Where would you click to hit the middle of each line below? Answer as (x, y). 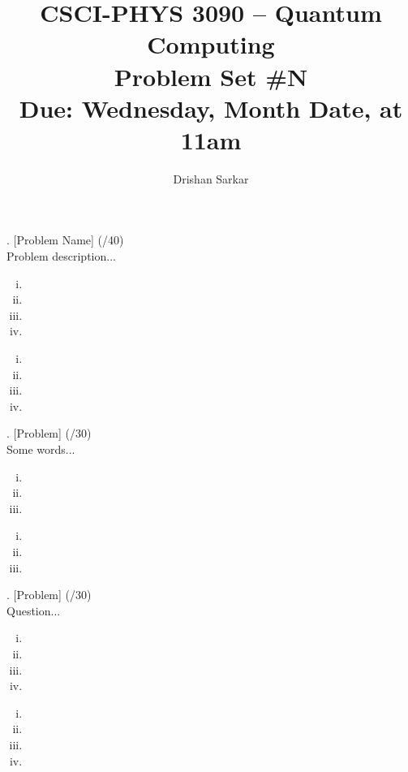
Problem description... (61, 256)
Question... (34, 610)
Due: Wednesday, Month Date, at (211, 108)
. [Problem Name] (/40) (65, 240)
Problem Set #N (211, 76)
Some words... (41, 449)
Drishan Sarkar (211, 178)
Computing (211, 44)
